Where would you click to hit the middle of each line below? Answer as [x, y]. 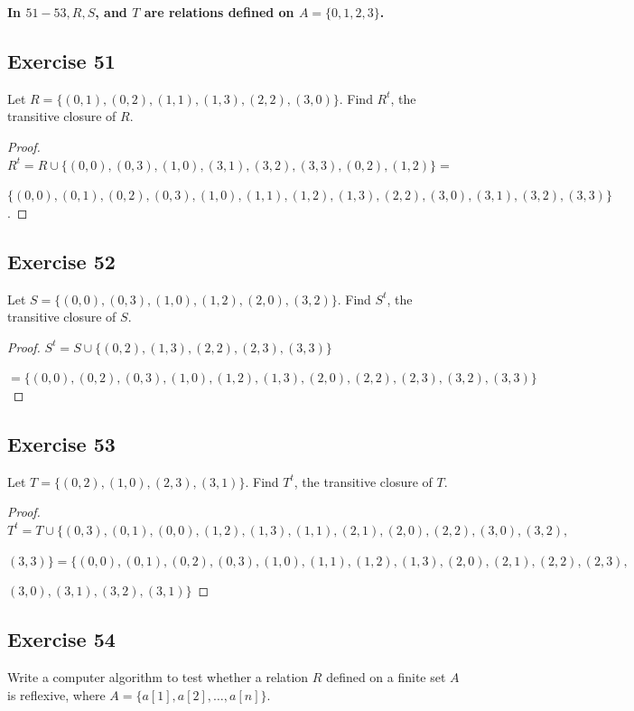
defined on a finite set [386, 676]
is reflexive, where [56, 694]
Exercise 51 [61, 60]
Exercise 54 [61, 639]
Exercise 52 [61, 261]
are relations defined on [219, 12]
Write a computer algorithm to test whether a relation [158, 676]
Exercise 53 [61, 443]
